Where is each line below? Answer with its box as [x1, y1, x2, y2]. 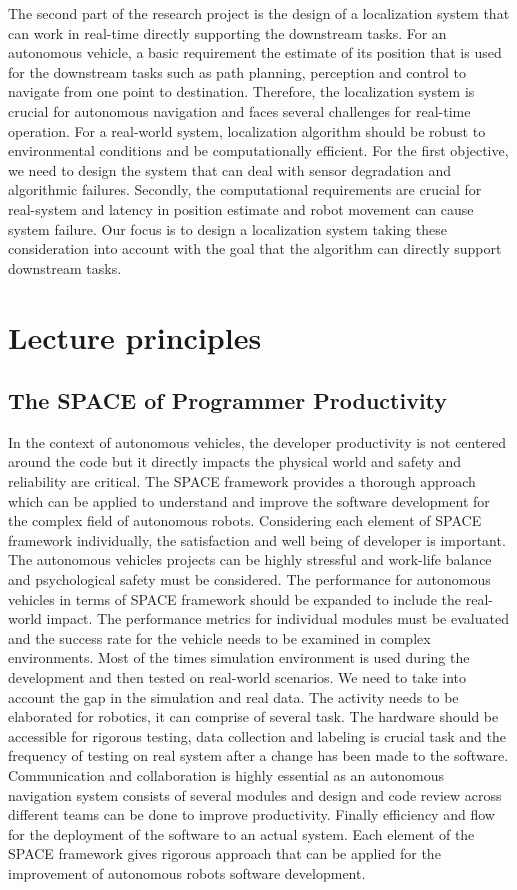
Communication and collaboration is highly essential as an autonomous [8, 764, 445, 785]
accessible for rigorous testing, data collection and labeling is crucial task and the [8, 725, 507, 746]
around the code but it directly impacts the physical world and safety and [8, 451, 462, 472]
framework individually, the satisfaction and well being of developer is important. [8, 529, 506, 550]
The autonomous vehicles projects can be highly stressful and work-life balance [8, 549, 492, 570]
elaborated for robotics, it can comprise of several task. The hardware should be [8, 706, 499, 727]
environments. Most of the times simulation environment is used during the [8, 647, 470, 668]
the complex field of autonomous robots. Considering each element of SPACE [8, 510, 482, 531]
